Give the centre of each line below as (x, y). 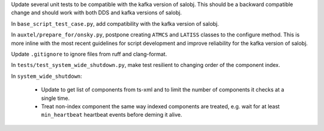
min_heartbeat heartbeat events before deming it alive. (112, 115)
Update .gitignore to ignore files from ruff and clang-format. (89, 54)
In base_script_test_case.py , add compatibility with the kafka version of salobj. (115, 23)
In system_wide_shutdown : (46, 76)
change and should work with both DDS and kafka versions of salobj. (97, 13)
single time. (55, 98)
